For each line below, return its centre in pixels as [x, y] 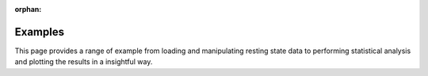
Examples [40, 32]
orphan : [28, 9]
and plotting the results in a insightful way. [84, 62]
